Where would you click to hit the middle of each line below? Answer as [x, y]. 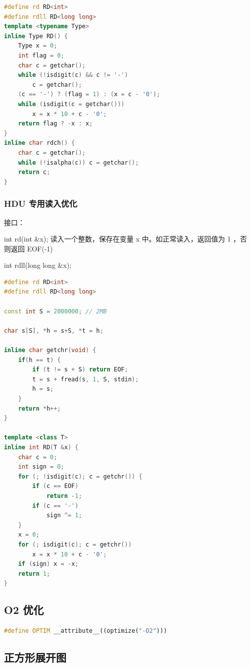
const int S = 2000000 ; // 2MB [55, 311]
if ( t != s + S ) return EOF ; [80, 370]
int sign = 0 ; [41, 467]
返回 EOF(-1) [32, 248]
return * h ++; [39, 408]
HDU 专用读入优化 [41, 204]
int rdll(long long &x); [38, 265]
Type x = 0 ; [38, 46]
